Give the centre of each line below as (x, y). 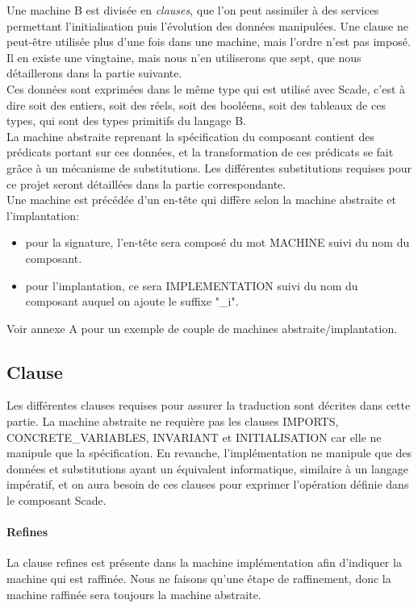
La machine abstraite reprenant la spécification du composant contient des (190, 136)
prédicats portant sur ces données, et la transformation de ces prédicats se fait (200, 152)
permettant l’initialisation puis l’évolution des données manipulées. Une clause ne (207, 25)
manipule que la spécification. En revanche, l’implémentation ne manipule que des (209, 453)
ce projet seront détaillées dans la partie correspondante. (146, 183)
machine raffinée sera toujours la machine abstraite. (134, 594)
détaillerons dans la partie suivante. (94, 73)
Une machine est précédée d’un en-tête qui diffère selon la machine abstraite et (201, 200)
